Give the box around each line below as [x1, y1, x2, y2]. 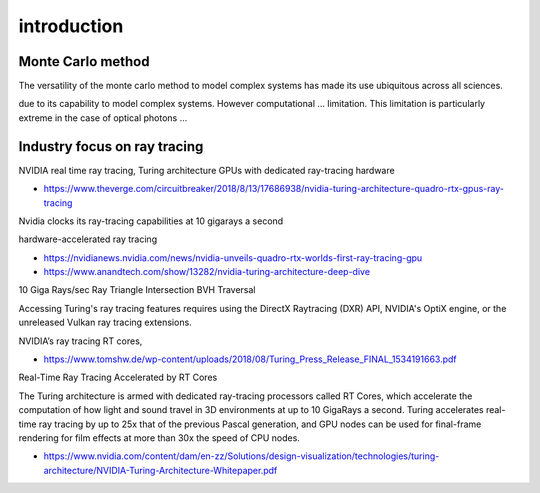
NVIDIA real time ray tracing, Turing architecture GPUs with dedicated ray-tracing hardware [18, 164, 395, 176]
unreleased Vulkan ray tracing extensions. [18, 316, 192, 329]
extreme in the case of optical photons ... [18, 111, 188, 124]
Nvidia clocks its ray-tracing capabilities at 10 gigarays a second [18, 215, 284, 227]
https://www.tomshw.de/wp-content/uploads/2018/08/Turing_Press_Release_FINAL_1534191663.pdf [43, 353, 457, 365]
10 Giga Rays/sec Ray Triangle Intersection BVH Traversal [18, 284, 256, 296]
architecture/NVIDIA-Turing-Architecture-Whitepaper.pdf [43, 464, 278, 476]
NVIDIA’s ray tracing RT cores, [18, 335, 143, 347]
